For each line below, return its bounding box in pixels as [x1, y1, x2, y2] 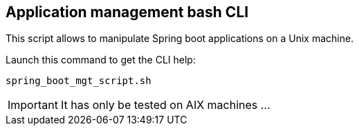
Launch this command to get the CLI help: [6, 54, 196, 66]
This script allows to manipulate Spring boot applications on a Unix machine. [6, 32, 354, 45]
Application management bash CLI [6, 3, 249, 21]
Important [8, 98, 58, 112]
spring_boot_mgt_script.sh [6, 75, 151, 87]
